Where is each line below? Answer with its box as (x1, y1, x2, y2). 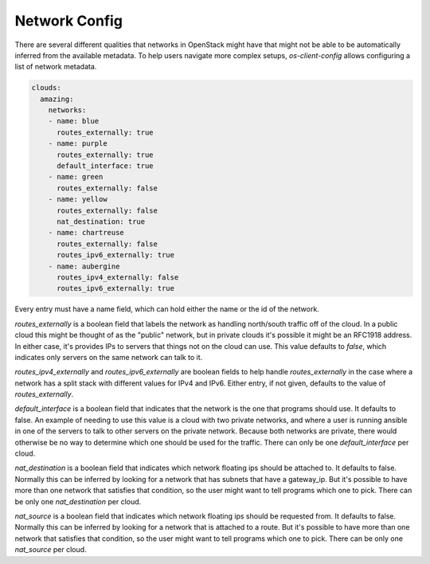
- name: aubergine (48, 261, 120, 271)
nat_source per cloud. (14, 545, 87, 554)
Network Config (14, 12, 123, 29)
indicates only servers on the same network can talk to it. (14, 352, 203, 362)
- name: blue (48, 116, 100, 126)
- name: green (48, 172, 104, 182)
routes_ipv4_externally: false (57, 272, 179, 282)
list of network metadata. (14, 62, 97, 72)
